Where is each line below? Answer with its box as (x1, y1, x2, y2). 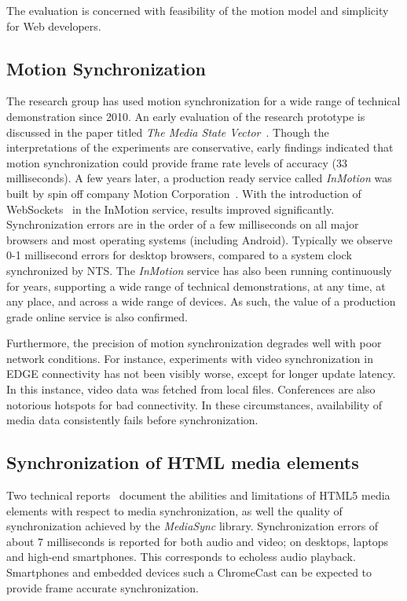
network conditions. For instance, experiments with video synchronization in (6, 350, 373, 366)
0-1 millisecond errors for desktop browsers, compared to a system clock (6, 247, 352, 263)
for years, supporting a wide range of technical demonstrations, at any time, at (6, 277, 386, 294)
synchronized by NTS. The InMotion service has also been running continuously (6, 262, 392, 278)
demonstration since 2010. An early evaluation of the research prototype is (6, 108, 365, 124)
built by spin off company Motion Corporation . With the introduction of (6, 185, 361, 201)
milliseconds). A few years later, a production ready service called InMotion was (6, 170, 392, 186)
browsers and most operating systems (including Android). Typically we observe (6, 231, 393, 247)
